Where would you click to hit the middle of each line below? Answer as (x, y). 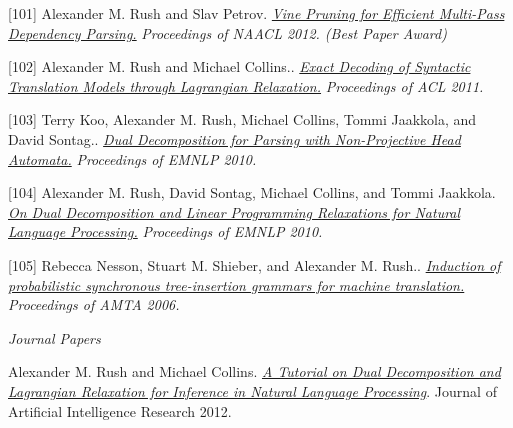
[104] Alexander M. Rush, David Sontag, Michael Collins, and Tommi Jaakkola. (252, 192)
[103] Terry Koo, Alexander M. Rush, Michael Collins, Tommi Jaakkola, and (242, 119)
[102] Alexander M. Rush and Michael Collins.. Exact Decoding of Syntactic (239, 66)
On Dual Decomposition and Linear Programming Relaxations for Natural (234, 211)
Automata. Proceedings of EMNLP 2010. (132, 158)
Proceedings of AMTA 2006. (94, 304)
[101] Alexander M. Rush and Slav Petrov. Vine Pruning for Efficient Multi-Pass (256, 13)
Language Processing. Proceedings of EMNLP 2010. (165, 231)
